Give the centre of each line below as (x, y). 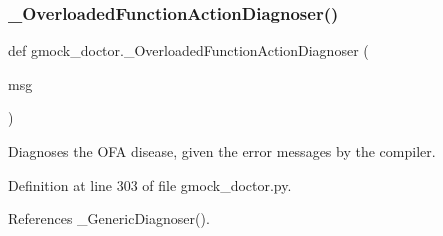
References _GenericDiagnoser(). (109, 218)
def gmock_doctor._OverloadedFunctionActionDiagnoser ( (188, 50)
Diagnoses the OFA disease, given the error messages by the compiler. (222, 151)
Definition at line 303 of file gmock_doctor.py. (150, 184)
